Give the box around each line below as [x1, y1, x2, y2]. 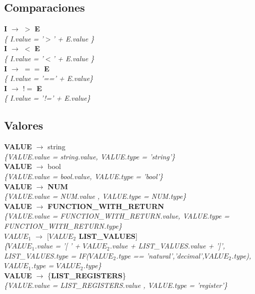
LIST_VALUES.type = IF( [4, 250, 89, 261]
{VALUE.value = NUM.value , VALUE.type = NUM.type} [4, 191, 186, 201]
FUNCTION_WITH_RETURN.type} [4, 220, 122, 231]
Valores [4, 117, 43, 133]
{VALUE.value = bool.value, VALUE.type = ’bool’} [4, 171, 163, 181]
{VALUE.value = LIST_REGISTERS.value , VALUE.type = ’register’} [4, 280, 228, 290]
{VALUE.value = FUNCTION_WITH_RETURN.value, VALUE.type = [4, 211, 230, 221]
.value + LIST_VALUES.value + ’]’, [110, 240, 225, 251]
